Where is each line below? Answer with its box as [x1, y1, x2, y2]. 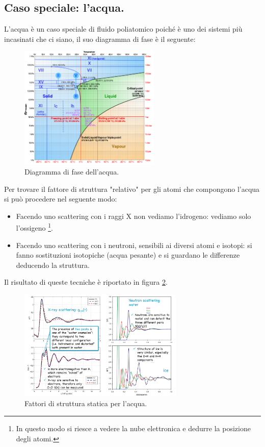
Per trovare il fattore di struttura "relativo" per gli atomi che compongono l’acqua [4, 183, 260, 194]
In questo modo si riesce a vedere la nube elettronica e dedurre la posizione [16, 423, 251, 433]
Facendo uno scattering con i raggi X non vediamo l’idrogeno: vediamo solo [16, 210, 251, 221]
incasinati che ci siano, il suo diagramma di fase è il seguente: [4, 33, 196, 44]
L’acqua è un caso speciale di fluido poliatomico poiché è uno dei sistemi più [4, 23, 243, 34]
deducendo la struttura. [16, 259, 90, 270]
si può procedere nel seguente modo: [4, 193, 117, 204]
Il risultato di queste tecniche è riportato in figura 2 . [4, 277, 168, 287]
